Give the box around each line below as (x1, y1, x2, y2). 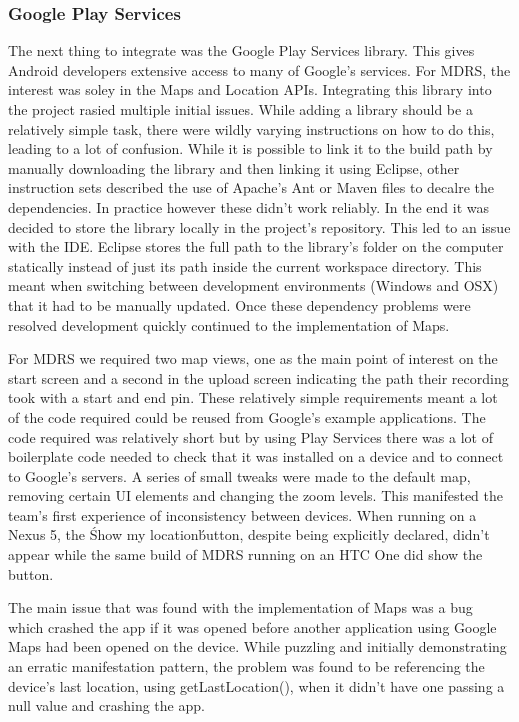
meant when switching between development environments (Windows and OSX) (8, 275, 499, 296)
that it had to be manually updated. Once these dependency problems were (8, 294, 471, 315)
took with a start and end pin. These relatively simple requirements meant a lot (8, 387, 498, 408)
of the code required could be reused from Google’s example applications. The (8, 406, 486, 427)
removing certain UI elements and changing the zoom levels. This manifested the (8, 485, 503, 506)
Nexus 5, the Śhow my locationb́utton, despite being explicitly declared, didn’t (8, 524, 490, 545)
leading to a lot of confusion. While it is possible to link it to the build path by (8, 138, 493, 159)
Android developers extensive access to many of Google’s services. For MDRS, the (8, 59, 511, 80)
